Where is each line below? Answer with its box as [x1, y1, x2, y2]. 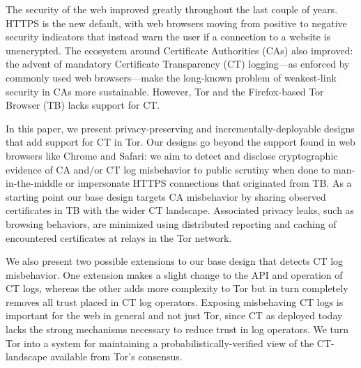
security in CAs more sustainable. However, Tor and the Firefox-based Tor [6, 84, 324, 98]
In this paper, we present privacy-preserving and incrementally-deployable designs [6, 121, 355, 135]
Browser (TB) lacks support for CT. [6, 98, 160, 112]
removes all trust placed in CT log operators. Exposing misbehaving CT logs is [6, 294, 344, 309]
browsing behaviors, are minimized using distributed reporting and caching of [6, 216, 337, 231]
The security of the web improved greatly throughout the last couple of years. [6, 2, 338, 16]
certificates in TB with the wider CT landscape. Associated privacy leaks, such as [6, 203, 355, 217]
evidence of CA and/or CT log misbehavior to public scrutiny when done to [6, 162, 330, 176]
